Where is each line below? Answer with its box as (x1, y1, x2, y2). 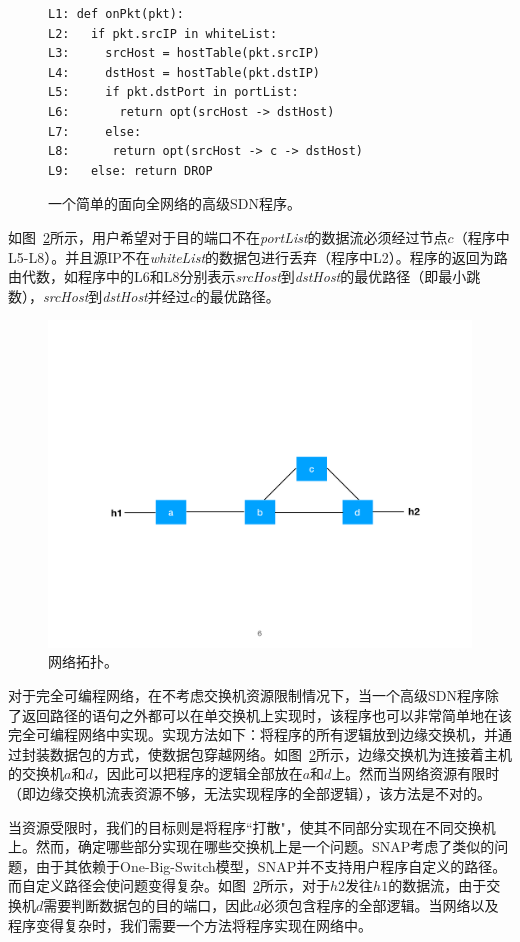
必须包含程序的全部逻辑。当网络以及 (260, 894, 499, 915)
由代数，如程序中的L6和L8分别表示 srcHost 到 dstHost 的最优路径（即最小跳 (8, 266, 481, 287)
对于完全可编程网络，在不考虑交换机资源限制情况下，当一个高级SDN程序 (8, 685, 485, 706)
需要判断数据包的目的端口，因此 (43, 894, 254, 915)
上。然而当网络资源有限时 (331, 763, 500, 784)
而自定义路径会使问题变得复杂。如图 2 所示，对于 (8, 875, 330, 896)
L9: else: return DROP (48, 163, 213, 178)
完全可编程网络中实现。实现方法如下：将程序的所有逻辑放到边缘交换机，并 (8, 724, 498, 745)
